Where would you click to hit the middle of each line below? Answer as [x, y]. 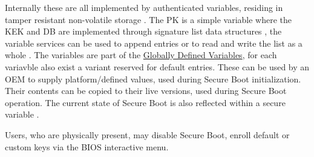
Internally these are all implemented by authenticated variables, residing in [144, 7]
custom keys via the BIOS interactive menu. [87, 146]
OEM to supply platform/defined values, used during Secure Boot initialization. [153, 78]
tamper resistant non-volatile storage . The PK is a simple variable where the [149, 19]
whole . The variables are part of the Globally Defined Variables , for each [141, 55]
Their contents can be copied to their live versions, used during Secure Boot [146, 91]
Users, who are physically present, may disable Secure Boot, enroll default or [147, 134]
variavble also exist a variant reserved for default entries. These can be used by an [157, 66]
